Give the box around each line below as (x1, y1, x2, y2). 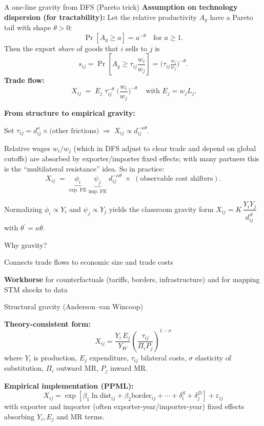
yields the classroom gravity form (109, 203, 214, 214)
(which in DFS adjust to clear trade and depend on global (73, 142, 256, 153)
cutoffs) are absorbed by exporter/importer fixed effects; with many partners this (4, 153, 259, 164)
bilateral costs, (140, 352, 187, 363)
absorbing (4, 411, 35, 421)
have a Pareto (210, 11, 253, 22)
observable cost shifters (140, 175, 213, 182)
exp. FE (69, 187, 87, 193)
